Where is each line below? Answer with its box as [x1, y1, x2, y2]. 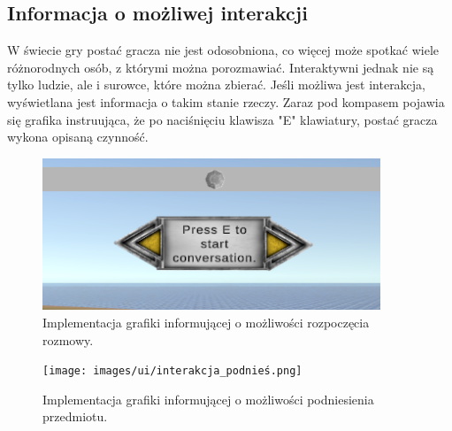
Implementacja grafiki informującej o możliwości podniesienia [42, 389, 374, 408]
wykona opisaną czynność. [7, 127, 149, 146]
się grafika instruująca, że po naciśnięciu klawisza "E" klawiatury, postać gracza [7, 110, 438, 128]
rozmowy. [42, 330, 94, 349]
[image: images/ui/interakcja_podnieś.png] [42, 365, 303, 378]
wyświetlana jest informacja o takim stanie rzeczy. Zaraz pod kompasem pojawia [7, 92, 445, 111]
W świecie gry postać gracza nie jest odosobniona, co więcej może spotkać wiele [7, 41, 440, 59]
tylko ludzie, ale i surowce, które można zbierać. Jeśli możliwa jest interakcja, [7, 75, 426, 94]
